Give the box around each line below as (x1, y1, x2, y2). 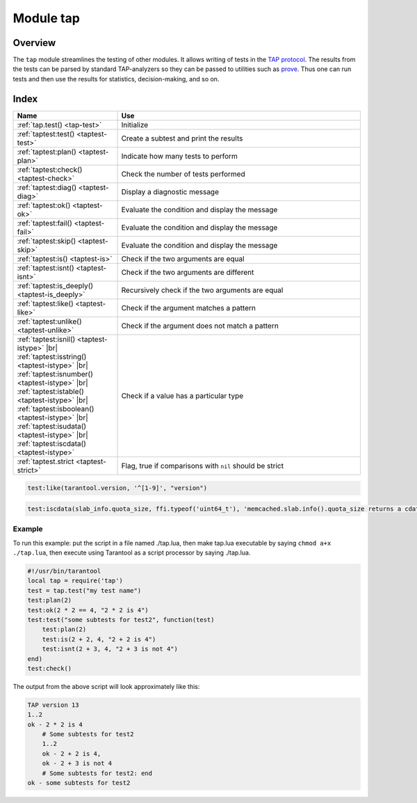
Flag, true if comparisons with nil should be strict (121, 461, 284, 470)
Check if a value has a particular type (121, 390, 244, 400)
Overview (13, 37, 56, 49)
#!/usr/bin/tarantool (27, 567, 101, 575)
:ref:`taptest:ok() (17, 200, 71, 210)
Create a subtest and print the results (121, 133, 243, 143)
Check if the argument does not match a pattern (121, 321, 279, 331)
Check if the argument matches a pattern (121, 303, 256, 312)
